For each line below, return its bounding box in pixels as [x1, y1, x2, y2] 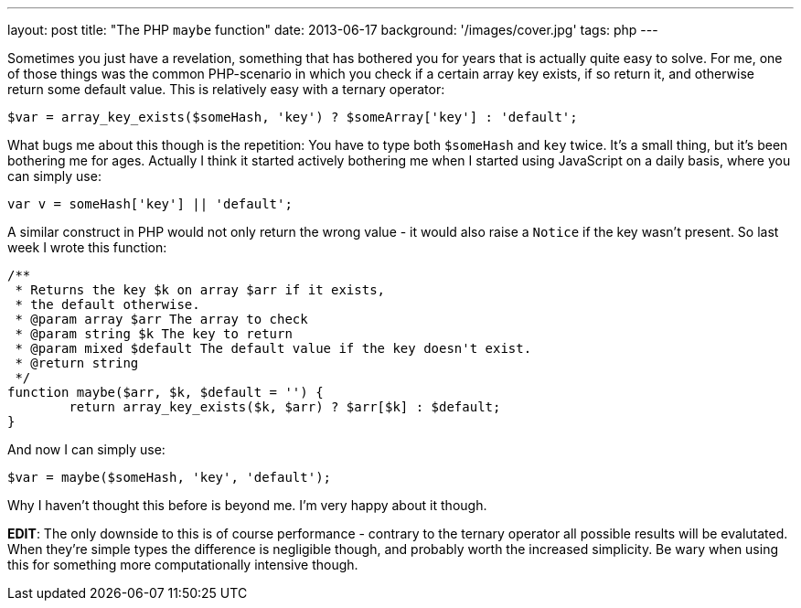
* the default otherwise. [15, 297, 200, 312]
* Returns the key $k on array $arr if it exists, [15, 283, 386, 297]
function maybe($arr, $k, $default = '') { [7, 385, 324, 400]
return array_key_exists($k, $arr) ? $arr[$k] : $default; [69, 400, 501, 414]
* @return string [15, 356, 139, 370]
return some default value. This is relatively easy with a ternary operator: [7, 81, 445, 97]
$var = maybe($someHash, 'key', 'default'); [7, 470, 332, 485]
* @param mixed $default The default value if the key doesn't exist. [15, 341, 532, 356]
